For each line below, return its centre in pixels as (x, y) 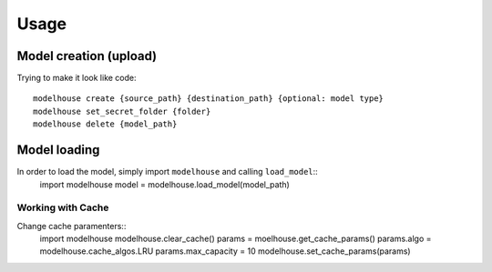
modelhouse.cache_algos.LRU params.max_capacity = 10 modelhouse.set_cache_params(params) (225, 251)
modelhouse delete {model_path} (105, 124)
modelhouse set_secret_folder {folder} (122, 111)
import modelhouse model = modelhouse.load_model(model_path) (165, 184)
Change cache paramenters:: (72, 226)
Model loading (58, 150)
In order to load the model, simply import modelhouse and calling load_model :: (167, 172)
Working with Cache (63, 207)
